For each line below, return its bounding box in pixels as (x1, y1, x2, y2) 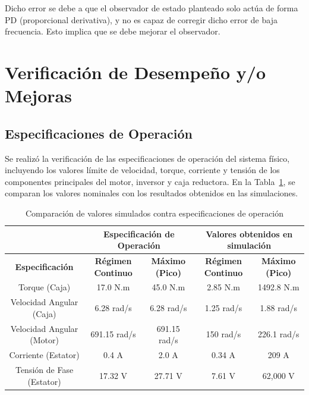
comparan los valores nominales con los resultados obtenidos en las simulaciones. (5, 187, 298, 199)
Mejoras (5, 83, 72, 108)
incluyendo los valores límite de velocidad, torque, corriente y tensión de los (5, 164, 280, 176)
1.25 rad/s (204, 302, 242, 314)
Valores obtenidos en (206, 227, 293, 240)
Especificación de (103, 227, 175, 240)
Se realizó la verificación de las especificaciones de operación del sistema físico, (5, 152, 290, 164)
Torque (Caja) (18, 281, 71, 293)
